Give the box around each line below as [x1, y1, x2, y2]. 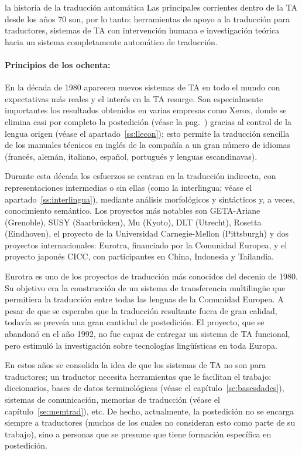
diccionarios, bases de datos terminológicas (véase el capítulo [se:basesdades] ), [5, 382, 284, 394]
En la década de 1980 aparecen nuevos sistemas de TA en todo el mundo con [5, 81, 280, 93]
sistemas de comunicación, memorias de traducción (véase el [5, 393, 220, 406]
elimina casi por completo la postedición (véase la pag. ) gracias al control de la [5, 115, 291, 127]
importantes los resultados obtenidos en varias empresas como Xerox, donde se [5, 104, 287, 116]
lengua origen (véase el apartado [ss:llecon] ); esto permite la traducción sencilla [5, 127, 290, 139]
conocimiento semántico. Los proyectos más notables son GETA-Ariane [5, 204, 260, 217]
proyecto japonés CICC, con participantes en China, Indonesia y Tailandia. [5, 250, 274, 262]
